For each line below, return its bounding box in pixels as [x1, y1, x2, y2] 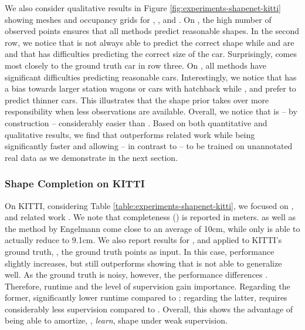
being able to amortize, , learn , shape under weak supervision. [5, 314, 228, 326]
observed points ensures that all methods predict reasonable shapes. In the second [5, 25, 300, 37]
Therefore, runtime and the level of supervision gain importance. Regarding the [5, 280, 290, 292]
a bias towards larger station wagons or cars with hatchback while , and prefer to [5, 82, 296, 95]
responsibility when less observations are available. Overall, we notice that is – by [5, 105, 297, 117]
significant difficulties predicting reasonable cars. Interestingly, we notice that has [5, 70, 297, 83]
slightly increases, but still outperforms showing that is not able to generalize [5, 257, 282, 269]
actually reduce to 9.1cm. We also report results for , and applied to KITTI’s [5, 234, 282, 246]
